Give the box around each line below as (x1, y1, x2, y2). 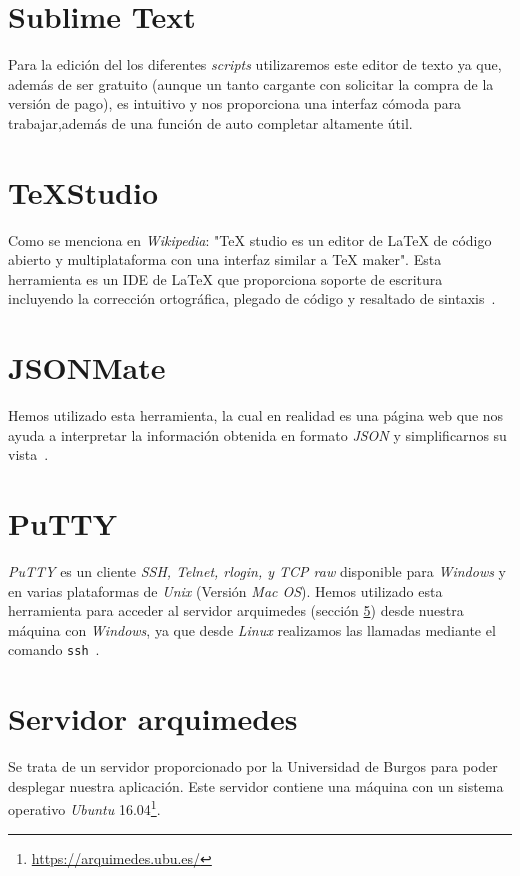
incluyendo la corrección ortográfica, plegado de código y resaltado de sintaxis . (8, 288, 496, 309)
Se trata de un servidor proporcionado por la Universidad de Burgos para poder (8, 756, 498, 777)
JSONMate (8, 347, 166, 388)
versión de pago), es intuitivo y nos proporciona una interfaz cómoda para (8, 93, 462, 114)
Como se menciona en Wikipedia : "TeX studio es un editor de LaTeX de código (8, 229, 492, 250)
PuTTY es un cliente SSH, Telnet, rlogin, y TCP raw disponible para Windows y (8, 561, 506, 582)
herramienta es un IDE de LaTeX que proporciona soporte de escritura (8, 268, 443, 289)
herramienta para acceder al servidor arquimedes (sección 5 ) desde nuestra (8, 600, 464, 621)
